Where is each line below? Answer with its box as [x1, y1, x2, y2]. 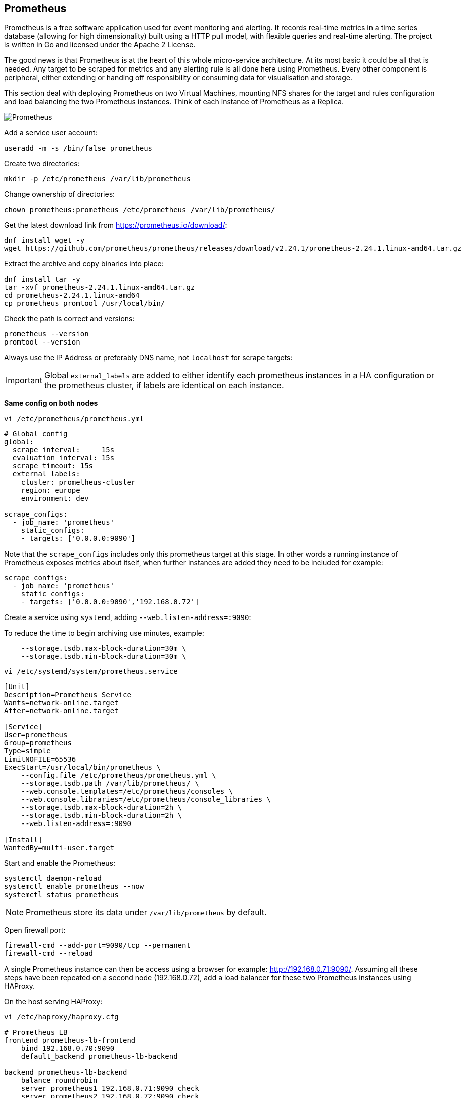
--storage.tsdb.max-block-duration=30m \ [21, 644, 187, 653]
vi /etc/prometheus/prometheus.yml [4, 415, 144, 423]
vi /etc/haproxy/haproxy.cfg [4, 1013, 119, 1021]
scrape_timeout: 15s [12, 462, 94, 470]
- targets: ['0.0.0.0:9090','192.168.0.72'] [21, 598, 199, 606]
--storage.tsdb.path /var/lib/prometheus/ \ [21, 779, 199, 788]
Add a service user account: [4, 128, 98, 138]
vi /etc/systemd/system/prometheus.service [4, 667, 178, 676]
